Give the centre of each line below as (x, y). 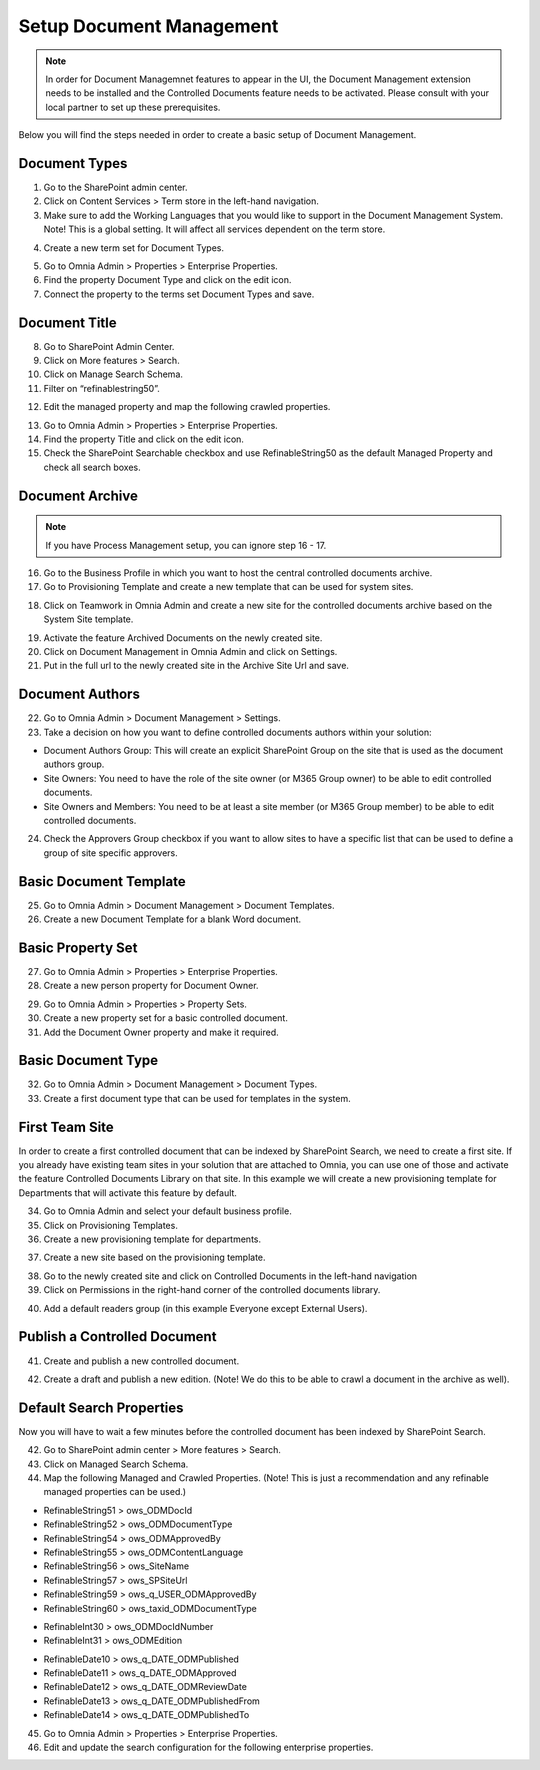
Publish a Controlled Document (117, 1336)
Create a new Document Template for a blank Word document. (172, 919)
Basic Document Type (88, 1060)
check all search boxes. (92, 467)
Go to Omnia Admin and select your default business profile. (167, 1211)
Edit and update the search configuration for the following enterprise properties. (208, 1747)
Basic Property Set (78, 947)
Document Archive (78, 495)
